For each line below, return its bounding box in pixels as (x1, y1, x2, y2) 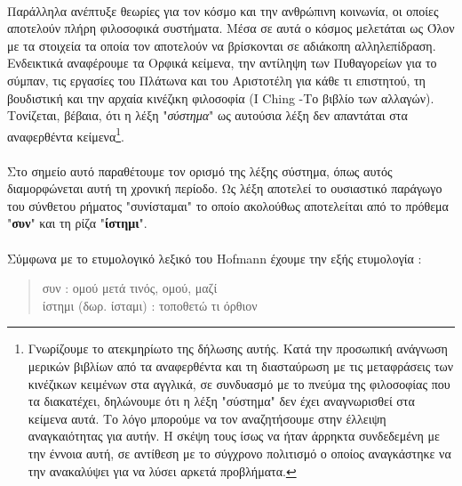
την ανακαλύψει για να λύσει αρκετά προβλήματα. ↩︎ (28, 461, 297, 480)
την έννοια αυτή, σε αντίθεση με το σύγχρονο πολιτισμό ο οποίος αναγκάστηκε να (28, 443, 451, 462)
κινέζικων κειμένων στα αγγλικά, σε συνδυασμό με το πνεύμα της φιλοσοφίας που (28, 374, 450, 393)
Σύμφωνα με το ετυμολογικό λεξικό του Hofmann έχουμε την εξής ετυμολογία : (7, 248, 422, 267)
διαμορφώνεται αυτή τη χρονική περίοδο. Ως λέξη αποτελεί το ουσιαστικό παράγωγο (7, 179, 442, 198)
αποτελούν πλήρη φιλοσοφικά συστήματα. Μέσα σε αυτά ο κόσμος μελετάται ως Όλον (7, 19, 455, 37)
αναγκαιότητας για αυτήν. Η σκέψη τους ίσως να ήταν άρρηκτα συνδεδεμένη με (28, 426, 440, 445)
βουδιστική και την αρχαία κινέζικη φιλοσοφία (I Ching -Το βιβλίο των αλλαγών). (7, 88, 434, 107)
